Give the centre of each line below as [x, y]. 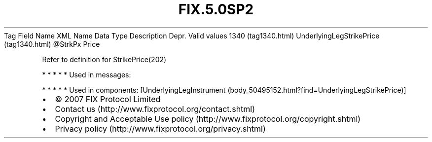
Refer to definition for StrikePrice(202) [104, 59]
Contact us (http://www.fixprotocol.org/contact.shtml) [155, 109]
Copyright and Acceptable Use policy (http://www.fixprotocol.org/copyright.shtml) [208, 119]
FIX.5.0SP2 [216, 9]
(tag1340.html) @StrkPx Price [52, 44]
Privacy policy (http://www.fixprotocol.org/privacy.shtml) [160, 128]
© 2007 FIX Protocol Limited [108, 99]
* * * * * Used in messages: [87, 74]
